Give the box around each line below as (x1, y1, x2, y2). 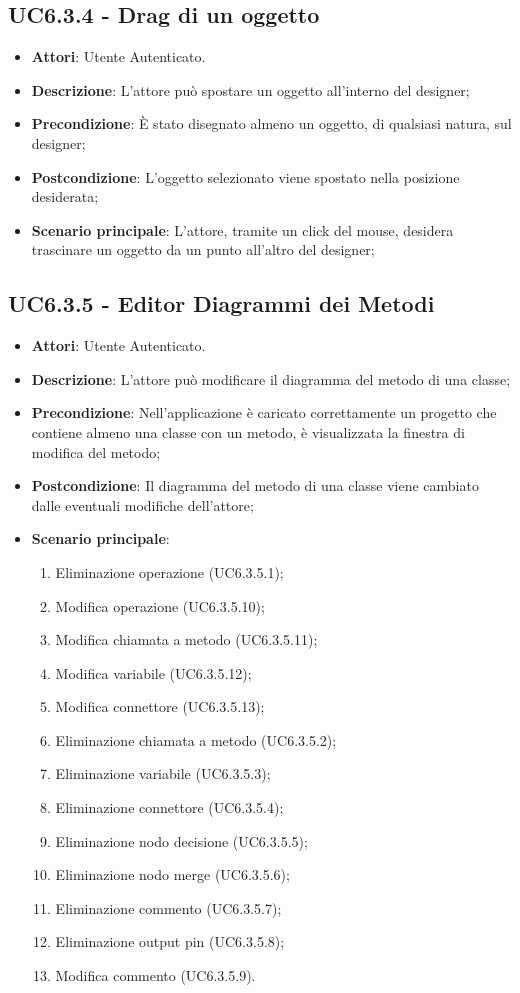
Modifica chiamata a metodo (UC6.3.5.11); (55, 629, 318, 650)
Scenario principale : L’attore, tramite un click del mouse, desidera (31, 219, 454, 240)
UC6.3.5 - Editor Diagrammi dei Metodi (8, 288, 435, 319)
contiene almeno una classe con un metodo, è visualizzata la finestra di (31, 421, 465, 442)
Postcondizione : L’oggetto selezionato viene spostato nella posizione (31, 166, 460, 187)
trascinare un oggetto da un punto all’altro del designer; (31, 239, 375, 260)
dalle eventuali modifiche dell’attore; (31, 494, 254, 515)
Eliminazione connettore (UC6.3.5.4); (55, 797, 284, 818)
